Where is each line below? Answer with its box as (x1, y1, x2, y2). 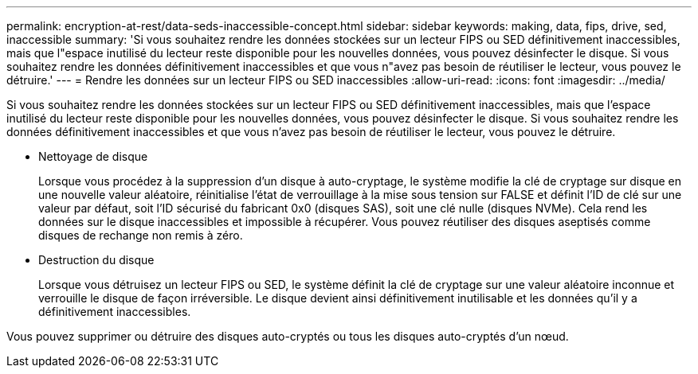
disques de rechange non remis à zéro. (38, 228, 243, 242)
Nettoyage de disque (38, 150, 148, 163)
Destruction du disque (38, 253, 155, 267)
